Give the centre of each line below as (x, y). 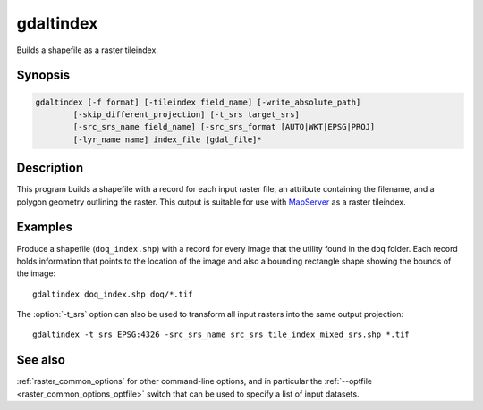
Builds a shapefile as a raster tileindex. (87, 50)
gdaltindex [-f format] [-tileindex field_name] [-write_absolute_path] (198, 102)
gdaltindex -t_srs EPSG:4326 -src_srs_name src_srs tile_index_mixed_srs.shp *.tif (221, 335)
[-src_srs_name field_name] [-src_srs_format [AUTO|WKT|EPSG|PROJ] (224, 127)
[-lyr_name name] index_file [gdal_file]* (168, 139)
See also (41, 360)
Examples (45, 227)
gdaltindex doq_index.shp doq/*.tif (113, 294)
